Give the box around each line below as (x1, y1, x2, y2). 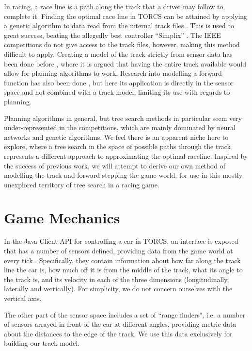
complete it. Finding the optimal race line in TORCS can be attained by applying (4, 11, 248, 21)
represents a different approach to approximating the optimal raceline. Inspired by (4, 150, 248, 161)
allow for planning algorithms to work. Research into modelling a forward (4, 68, 222, 78)
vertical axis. (4, 293, 42, 303)
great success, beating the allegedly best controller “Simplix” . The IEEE (4, 30, 221, 40)
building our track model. (4, 338, 80, 348)
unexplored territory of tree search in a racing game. (4, 179, 159, 189)
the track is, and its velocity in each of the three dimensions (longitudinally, (4, 274, 229, 284)
